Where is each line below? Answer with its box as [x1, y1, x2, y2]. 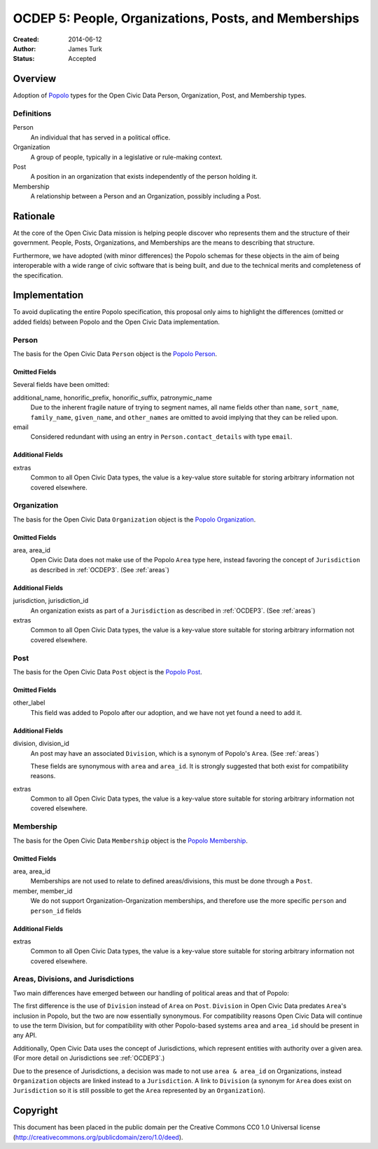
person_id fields [30, 906, 82, 915]
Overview [13, 73, 57, 85]
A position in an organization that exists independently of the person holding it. [30, 172, 258, 181]
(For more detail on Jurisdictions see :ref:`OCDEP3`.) [13, 1054, 165, 1062]
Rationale [13, 210, 55, 222]
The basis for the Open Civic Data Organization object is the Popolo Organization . [13, 515, 256, 524]
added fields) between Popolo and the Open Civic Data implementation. [13, 318, 220, 326]
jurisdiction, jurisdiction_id [13, 597, 89, 605]
